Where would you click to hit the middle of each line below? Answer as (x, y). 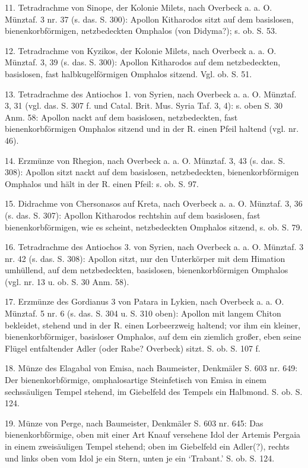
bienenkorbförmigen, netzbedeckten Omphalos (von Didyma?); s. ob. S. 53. (141, 31)
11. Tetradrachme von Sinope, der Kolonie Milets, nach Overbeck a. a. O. (139, 7)
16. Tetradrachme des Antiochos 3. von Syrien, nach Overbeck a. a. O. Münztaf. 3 (154, 247)
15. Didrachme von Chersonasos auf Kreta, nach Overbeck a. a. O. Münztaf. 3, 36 (154, 203)
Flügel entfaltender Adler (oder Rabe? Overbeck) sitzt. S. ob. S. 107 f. (133, 348)
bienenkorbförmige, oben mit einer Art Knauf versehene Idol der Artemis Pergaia (153, 434)
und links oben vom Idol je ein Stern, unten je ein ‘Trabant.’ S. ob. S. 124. (140, 458)
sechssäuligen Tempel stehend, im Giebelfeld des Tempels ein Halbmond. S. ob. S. (154, 391)
